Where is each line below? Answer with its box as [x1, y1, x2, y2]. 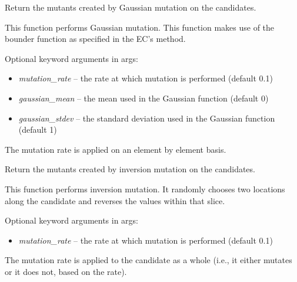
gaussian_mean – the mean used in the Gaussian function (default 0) [18, 91, 269, 104]
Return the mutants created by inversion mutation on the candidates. [5, 163, 255, 175]
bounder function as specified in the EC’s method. [5, 32, 186, 45]
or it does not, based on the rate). [5, 265, 127, 277]
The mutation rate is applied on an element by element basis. [5, 143, 226, 155]
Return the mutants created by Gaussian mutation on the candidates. [5, 1, 256, 13]
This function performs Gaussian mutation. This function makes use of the [5, 21, 275, 33]
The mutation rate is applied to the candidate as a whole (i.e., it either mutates [5, 254, 292, 266]
